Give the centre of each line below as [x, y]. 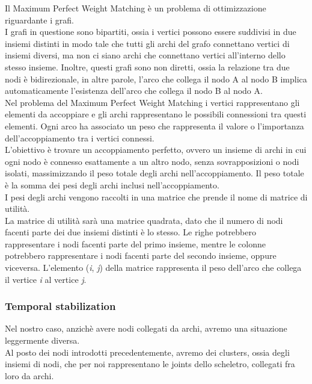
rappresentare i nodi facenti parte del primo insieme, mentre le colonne [135, 243]
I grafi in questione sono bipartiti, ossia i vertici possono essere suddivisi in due [151, 32]
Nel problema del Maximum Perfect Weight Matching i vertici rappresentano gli [152, 102]
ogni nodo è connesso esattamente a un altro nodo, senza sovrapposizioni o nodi [152, 161]
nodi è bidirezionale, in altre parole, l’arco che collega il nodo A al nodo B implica [156, 79]
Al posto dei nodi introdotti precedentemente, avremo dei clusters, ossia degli [147, 352]
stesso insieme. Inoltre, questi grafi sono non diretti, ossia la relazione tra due [147, 67]
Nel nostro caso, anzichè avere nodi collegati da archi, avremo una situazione [146, 328]
